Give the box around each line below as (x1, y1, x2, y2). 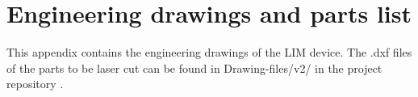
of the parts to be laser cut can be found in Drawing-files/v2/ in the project (6, 59, 382, 76)
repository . (6, 75, 64, 92)
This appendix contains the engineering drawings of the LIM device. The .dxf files (6, 44, 412, 61)
